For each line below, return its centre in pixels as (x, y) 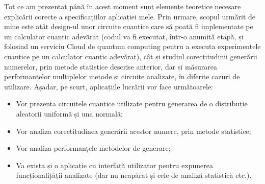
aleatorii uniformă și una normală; (69, 113)
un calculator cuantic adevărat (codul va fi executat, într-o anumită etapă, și (124, 36)
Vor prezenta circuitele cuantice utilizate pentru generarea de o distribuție (132, 103)
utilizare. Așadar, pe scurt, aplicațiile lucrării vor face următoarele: (109, 86)
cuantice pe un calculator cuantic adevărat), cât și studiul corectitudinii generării (131, 56)
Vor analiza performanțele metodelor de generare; (93, 148)
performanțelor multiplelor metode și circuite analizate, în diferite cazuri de (122, 76)
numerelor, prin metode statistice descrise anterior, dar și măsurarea (111, 66)
